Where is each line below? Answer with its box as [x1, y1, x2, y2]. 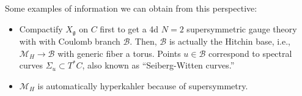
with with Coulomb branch [19, 35, 120, 48]
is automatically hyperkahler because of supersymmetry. [37, 79, 248, 92]
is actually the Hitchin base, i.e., [169, 35, 290, 48]
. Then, [130, 35, 157, 48]
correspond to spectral [208, 46, 292, 59]
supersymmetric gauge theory [186, 22, 297, 35]
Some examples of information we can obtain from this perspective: [5, 2, 257, 14]
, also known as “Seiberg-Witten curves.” [82, 59, 235, 72]
